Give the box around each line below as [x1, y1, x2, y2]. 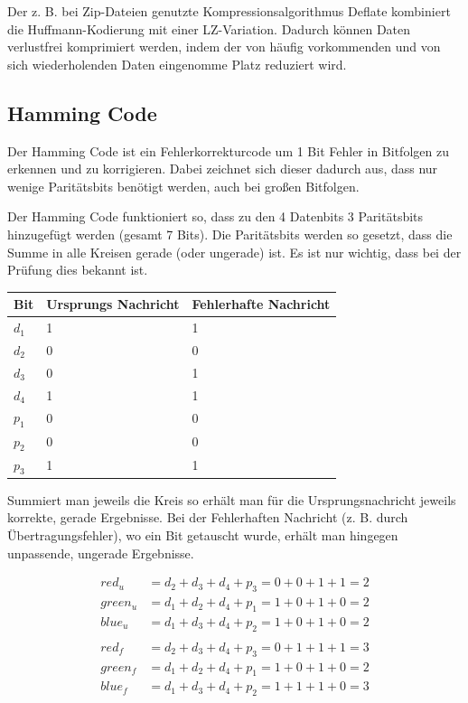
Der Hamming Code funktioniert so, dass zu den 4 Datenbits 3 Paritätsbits [7, 207, 424, 226]
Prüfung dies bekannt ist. [7, 260, 148, 279]
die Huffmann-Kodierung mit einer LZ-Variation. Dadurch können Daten [7, 19, 411, 38]
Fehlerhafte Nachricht [192, 295, 331, 314]
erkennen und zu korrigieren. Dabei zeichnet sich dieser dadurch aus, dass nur [7, 159, 438, 178]
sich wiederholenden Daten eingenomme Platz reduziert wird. [7, 54, 347, 73]
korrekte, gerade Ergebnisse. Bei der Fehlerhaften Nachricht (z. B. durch [7, 508, 408, 527]
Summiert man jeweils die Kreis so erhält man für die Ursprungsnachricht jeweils [7, 490, 456, 509]
